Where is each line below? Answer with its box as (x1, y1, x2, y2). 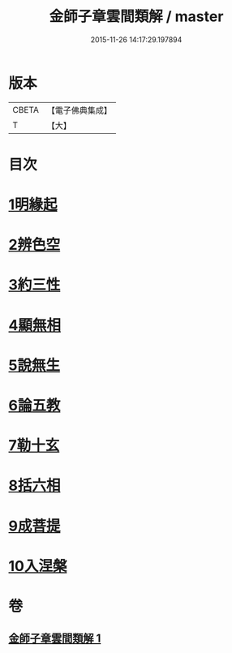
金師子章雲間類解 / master (49, 7, 224, 26)
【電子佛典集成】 (46, 105, 112, 116)
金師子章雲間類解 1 (8, 632, 101, 646)
